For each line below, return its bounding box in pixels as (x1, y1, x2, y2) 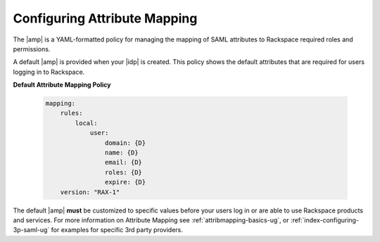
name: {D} (104, 148, 139, 157)
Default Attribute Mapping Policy (13, 81, 111, 89)
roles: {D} (104, 168, 142, 176)
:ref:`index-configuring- (290, 215, 359, 224)
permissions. (13, 44, 51, 53)
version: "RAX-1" (60, 188, 120, 196)
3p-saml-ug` (13, 226, 50, 234)
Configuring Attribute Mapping (13, 11, 198, 26)
